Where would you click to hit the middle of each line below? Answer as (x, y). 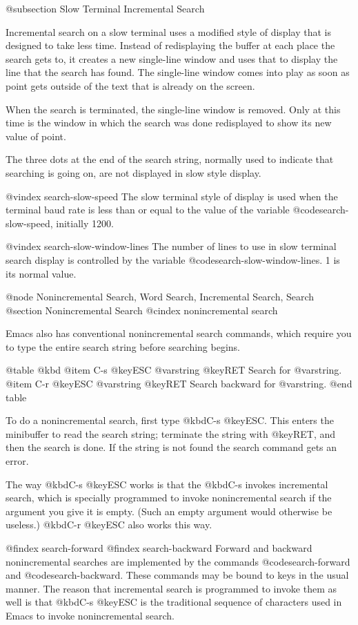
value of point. (36, 136)
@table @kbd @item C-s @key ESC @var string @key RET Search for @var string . (174, 370)
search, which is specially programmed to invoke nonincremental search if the (169, 498)
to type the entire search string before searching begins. (123, 346)
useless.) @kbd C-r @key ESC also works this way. (109, 525)
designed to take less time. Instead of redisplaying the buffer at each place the (170, 45)
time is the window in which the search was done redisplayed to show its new (169, 123)
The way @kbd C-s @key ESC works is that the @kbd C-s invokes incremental (167, 484)
